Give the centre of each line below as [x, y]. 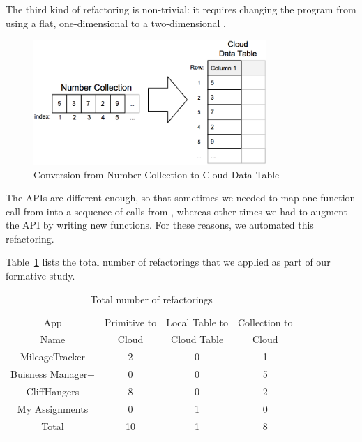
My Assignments [53, 408]
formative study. [40, 276]
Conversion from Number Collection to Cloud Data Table [157, 174]
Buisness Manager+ [53, 374]
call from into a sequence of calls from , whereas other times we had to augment [176, 211]
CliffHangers [53, 391]
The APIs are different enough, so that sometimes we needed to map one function [181, 198]
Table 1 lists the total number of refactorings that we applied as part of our [168, 262]
